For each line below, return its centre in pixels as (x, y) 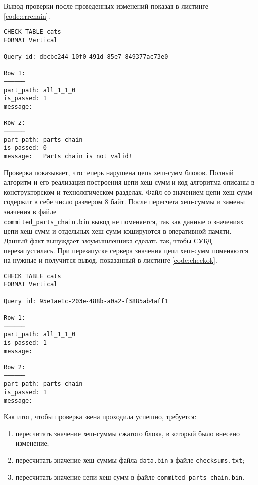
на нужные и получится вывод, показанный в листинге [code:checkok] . (111, 260)
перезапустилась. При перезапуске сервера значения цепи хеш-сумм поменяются (126, 250)
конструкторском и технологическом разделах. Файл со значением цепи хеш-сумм (128, 191)
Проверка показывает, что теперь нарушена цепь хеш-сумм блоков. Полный (119, 172)
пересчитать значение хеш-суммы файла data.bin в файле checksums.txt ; (130, 459)
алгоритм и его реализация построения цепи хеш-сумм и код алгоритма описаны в (129, 182)
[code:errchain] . (27, 16)
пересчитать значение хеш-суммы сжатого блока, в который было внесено (128, 433)
